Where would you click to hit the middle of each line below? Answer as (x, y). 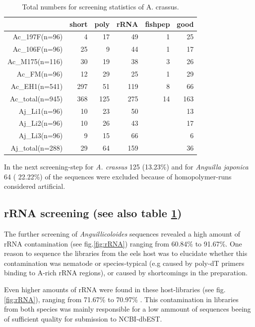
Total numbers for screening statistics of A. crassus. (100, 6)
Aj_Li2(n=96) (41, 123)
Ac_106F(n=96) (38, 49)
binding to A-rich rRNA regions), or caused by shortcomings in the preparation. (126, 273)
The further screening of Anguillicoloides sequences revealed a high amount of (122, 234)
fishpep (158, 24)
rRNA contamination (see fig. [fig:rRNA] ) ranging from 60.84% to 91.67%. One (123, 243)
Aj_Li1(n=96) (41, 111)
